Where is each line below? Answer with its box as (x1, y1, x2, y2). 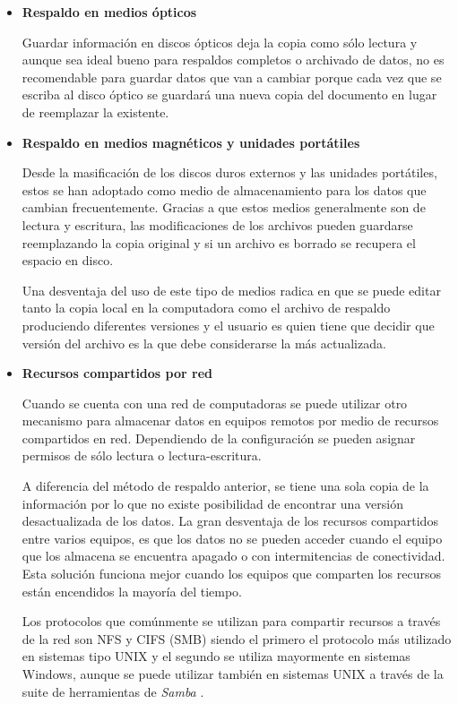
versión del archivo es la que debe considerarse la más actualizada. (22, 333, 386, 352)
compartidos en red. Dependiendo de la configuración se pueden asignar (22, 428, 416, 447)
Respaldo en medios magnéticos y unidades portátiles (22, 133, 360, 151)
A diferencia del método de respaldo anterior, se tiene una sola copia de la (22, 476, 429, 495)
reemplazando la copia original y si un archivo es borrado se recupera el (22, 233, 416, 252)
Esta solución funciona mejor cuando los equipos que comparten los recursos (22, 564, 441, 583)
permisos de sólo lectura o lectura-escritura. (22, 446, 262, 465)
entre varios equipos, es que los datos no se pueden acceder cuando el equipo (22, 528, 443, 547)
